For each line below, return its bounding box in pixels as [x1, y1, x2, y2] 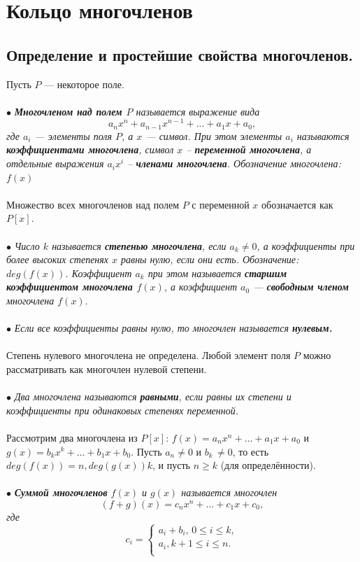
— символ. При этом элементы [145, 128, 282, 143]
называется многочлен [181, 485, 278, 500]
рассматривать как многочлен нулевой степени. [6, 361, 207, 376]
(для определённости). [220, 458, 316, 472]
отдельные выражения [6, 156, 104, 171]
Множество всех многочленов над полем [6, 197, 180, 211]
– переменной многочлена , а [186, 142, 312, 157]
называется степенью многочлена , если [52, 238, 226, 253]
